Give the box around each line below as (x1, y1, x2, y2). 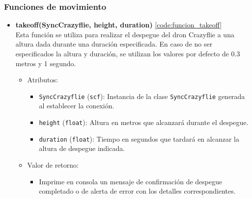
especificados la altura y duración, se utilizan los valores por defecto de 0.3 (15, 49, 240, 58)
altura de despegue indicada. (39, 143, 125, 153)
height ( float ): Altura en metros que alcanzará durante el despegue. (39, 117, 249, 127)
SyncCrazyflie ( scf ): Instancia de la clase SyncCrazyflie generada (39, 91, 245, 101)
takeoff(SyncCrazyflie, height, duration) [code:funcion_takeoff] (15, 20, 222, 30)
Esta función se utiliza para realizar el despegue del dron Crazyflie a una (15, 29, 234, 39)
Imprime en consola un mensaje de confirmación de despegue (39, 176, 223, 186)
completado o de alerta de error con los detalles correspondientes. (39, 186, 236, 196)
